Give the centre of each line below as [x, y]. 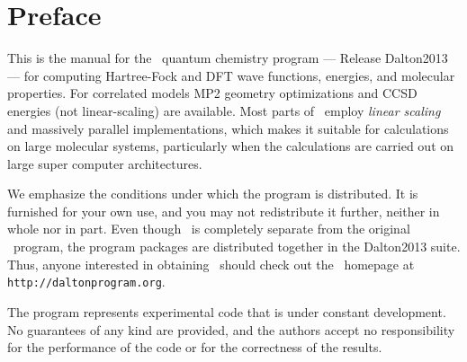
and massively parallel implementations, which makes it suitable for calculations [228, 128]
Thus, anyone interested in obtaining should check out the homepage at [211, 264]
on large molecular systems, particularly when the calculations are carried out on [231, 146]
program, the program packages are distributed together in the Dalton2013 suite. [237, 247]
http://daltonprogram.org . [86, 282]
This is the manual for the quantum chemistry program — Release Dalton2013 [228, 58]
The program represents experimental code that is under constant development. [227, 311]
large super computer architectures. [105, 163]
